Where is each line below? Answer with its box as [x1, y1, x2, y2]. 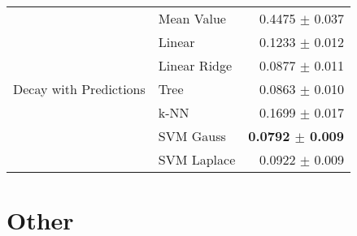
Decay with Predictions [13, 79, 146, 98]
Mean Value [158, 9, 226, 28]
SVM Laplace [158, 150, 236, 169]
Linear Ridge [158, 56, 233, 75]
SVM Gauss [158, 127, 226, 145]
